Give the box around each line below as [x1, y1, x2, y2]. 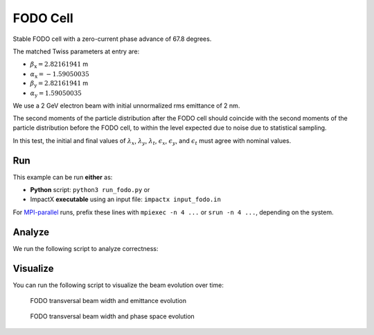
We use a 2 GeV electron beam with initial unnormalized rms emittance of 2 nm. [12, 101, 240, 110]
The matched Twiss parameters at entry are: [12, 47, 140, 55]
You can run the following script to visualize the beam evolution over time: [12, 281, 224, 289]
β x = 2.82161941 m [30, 60, 89, 70]
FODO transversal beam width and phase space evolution [30, 312, 195, 320]
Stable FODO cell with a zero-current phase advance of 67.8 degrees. [12, 35, 212, 43]
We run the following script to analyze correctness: [12, 244, 159, 252]
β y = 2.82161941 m [30, 79, 89, 89]
